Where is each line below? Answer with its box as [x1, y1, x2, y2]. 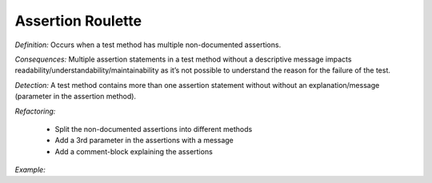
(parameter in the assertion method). [14, 92, 136, 101]
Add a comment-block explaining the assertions [54, 146, 214, 156]
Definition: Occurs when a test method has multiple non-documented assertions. [14, 40, 282, 50]
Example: [14, 165, 46, 175]
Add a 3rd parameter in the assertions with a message [54, 136, 234, 145]
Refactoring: [14, 106, 56, 116]
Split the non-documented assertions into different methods [54, 124, 253, 133]
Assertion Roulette [14, 12, 142, 30]
